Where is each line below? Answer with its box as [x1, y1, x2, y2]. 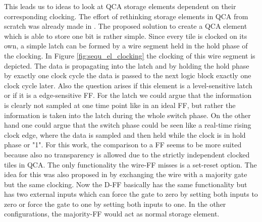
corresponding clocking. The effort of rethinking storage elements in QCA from [4, 11, 248, 21]
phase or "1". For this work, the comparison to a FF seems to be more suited [4, 139, 242, 150]
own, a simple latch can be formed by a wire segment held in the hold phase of [4, 40, 248, 51]
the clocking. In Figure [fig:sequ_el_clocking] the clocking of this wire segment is [4, 50, 255, 61]
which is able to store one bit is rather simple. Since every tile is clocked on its [4, 30, 247, 41]
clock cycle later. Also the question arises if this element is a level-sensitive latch [4, 80, 252, 90]
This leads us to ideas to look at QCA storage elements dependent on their [4, 1, 236, 11]
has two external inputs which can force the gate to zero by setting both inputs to [4, 189, 258, 199]
